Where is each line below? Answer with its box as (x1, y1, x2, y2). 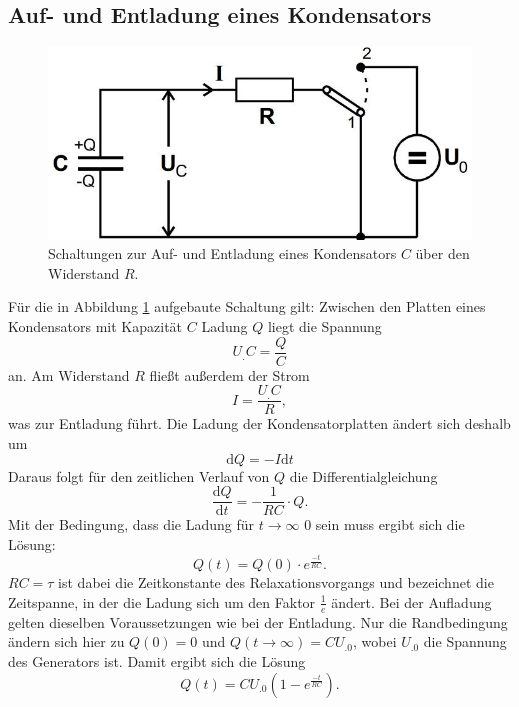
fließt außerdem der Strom (149, 364, 310, 385)
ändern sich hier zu (8, 631, 125, 652)
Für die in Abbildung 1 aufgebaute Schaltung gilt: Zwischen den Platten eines (8, 296, 486, 317)
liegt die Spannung (267, 316, 382, 337)
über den (415, 243, 470, 264)
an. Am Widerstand (8, 364, 130, 385)
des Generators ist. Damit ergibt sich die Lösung (8, 650, 306, 671)
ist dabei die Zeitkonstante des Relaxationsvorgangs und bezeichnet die (58, 572, 494, 593)
